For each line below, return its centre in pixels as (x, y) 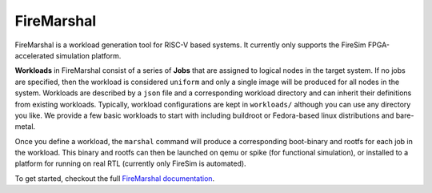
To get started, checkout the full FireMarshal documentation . (115, 178)
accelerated (34, 55)
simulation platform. (88, 55)
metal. (25, 127)
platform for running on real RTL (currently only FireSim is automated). (131, 163)
